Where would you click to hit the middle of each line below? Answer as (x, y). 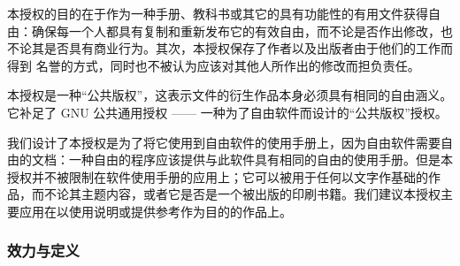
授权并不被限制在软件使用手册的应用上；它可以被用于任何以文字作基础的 (218, 176)
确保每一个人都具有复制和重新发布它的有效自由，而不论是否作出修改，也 (242, 30)
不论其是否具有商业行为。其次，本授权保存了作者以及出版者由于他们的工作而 (230, 48)
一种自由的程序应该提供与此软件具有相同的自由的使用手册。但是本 (261, 160)
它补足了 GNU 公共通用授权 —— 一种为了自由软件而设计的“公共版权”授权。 (227, 112)
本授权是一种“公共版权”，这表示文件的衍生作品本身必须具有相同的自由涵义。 (230, 95)
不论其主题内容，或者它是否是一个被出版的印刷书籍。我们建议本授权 (242, 194)
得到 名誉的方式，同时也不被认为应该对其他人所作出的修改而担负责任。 (214, 65)
